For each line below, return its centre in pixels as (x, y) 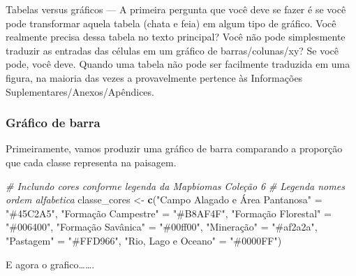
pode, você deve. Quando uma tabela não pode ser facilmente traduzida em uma (178, 64)
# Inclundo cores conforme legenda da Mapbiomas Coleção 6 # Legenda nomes (175, 186)
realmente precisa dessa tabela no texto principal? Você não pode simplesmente (176, 37)
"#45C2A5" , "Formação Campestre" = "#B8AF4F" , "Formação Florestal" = (169, 213)
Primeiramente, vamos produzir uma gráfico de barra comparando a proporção (174, 148)
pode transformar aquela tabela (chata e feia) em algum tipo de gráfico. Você (171, 23)
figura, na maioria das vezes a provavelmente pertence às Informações (154, 77)
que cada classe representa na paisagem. (91, 162)
